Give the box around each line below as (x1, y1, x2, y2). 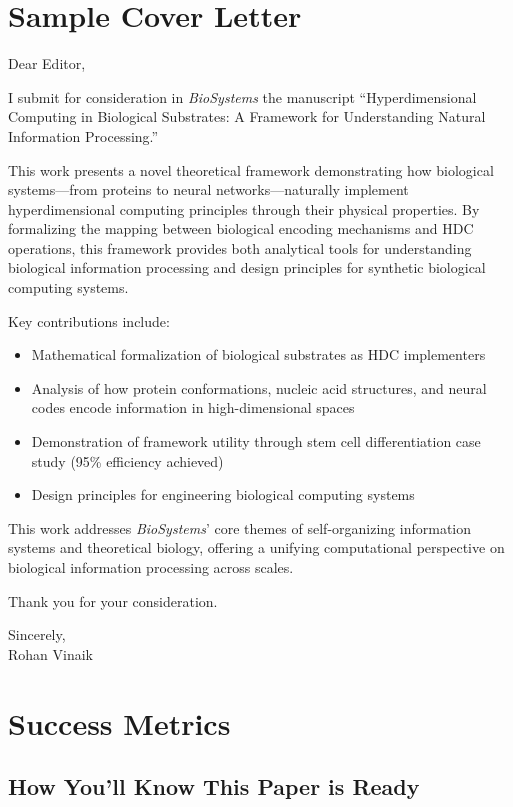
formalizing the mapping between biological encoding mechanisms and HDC (8, 218, 474, 239)
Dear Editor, (8, 53, 86, 74)
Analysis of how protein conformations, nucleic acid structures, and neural (31, 377, 487, 398)
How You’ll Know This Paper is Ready (8, 771, 420, 802)
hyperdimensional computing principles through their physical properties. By (8, 198, 480, 219)
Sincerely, (8, 624, 66, 645)
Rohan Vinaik (8, 643, 93, 664)
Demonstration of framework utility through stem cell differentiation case (31, 431, 481, 452)
